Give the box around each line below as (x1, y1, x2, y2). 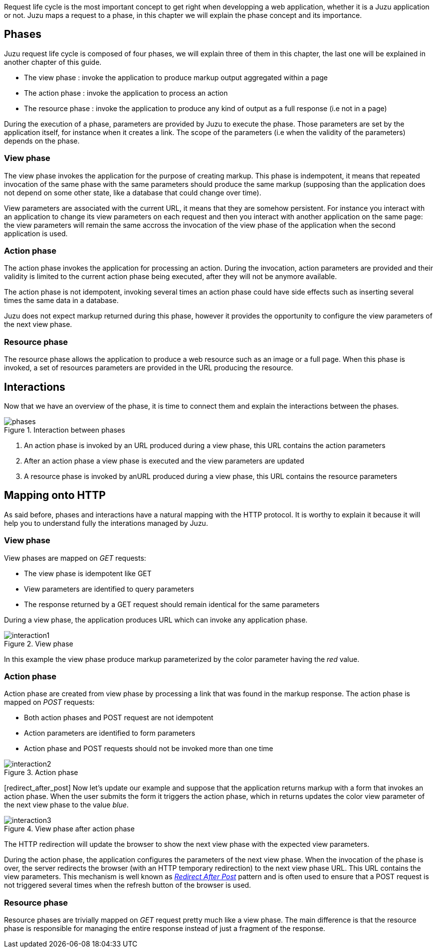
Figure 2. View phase (4, 639, 73, 648)
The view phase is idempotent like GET (24, 569, 152, 578)
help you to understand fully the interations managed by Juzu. (4, 518, 208, 527)
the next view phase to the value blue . (4, 800, 129, 809)
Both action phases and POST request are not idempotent (24, 713, 214, 722)
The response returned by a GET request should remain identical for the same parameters (24, 600, 320, 609)
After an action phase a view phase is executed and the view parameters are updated (24, 456, 304, 465)
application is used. (4, 229, 68, 238)
